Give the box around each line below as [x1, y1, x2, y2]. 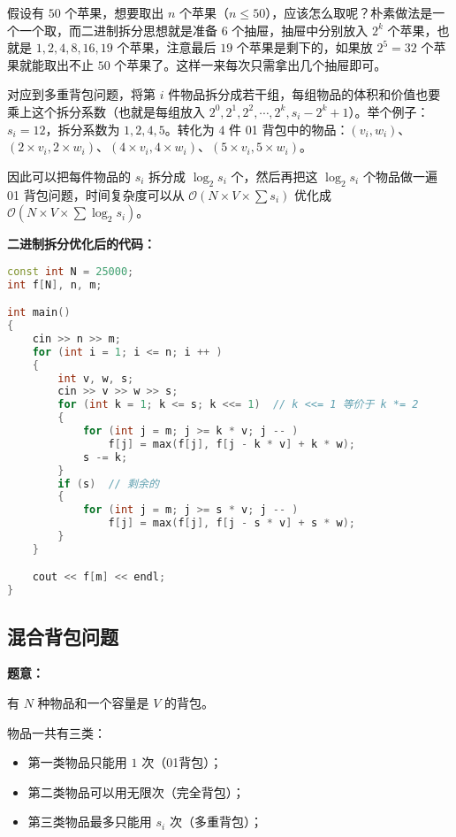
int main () [7, 306, 71, 319]
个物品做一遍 [362, 166, 437, 185]
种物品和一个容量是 [37, 693, 149, 711]
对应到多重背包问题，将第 [7, 85, 156, 104]
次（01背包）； [141, 753, 223, 772]
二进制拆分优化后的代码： [7, 234, 156, 253]
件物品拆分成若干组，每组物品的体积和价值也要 [168, 85, 441, 104]
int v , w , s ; [57, 372, 134, 385]
